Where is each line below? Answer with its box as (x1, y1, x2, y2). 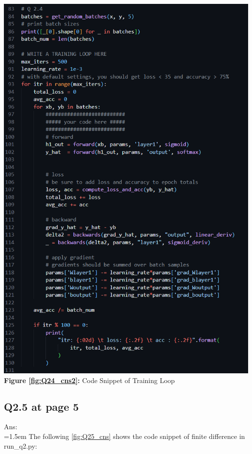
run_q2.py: (4, 440, 37, 451)
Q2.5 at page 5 (4, 399, 79, 414)
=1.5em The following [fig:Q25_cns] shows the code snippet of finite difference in (4, 431, 245, 441)
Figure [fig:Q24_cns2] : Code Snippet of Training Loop (4, 375, 175, 385)
